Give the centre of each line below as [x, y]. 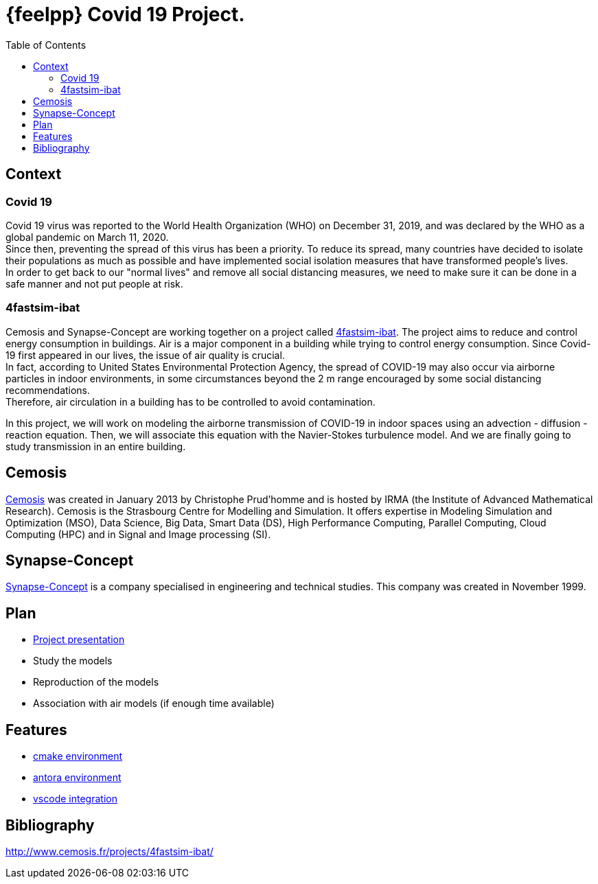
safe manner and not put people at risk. [94, 283]
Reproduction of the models [96, 682]
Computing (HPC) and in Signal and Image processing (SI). [138, 534]
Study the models [73, 661]
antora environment [77, 778]
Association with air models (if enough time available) [154, 703]
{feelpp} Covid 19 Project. [125, 14]
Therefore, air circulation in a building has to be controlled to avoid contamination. [191, 402]
